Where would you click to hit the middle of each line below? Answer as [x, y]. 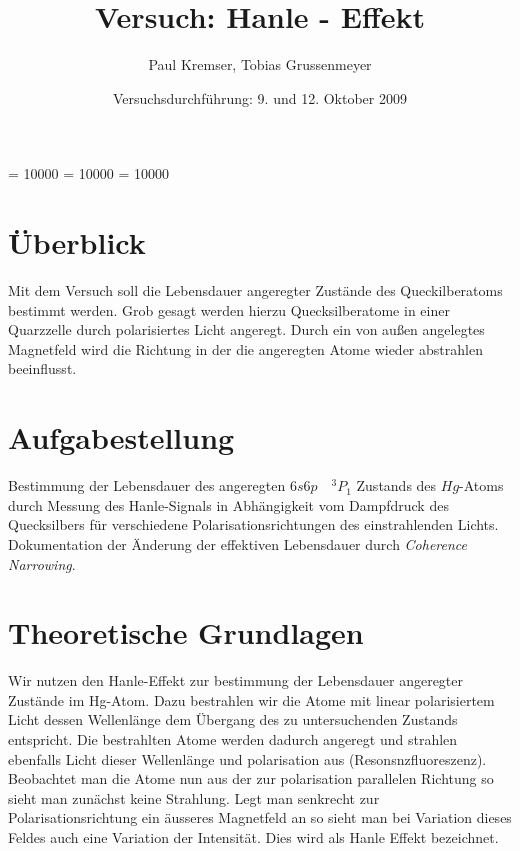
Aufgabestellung [121, 437]
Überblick [77, 242]
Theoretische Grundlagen [186, 632]
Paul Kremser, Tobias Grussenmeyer [260, 64]
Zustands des [396, 485]
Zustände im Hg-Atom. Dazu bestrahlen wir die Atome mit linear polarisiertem [251, 699]
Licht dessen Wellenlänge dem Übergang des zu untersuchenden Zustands [233, 719]
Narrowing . [42, 563]
